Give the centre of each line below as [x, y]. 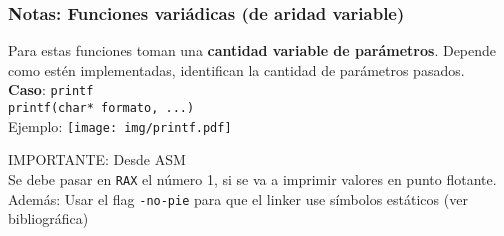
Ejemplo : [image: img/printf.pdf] [120, 125]
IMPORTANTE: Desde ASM [97, 159]
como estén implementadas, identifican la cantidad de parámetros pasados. [236, 69]
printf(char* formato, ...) [101, 108]
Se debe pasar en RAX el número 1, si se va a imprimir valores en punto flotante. [252, 178]
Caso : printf [51, 89]
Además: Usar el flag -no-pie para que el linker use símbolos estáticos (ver [238, 198]
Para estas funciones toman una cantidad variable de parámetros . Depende [252, 50]
